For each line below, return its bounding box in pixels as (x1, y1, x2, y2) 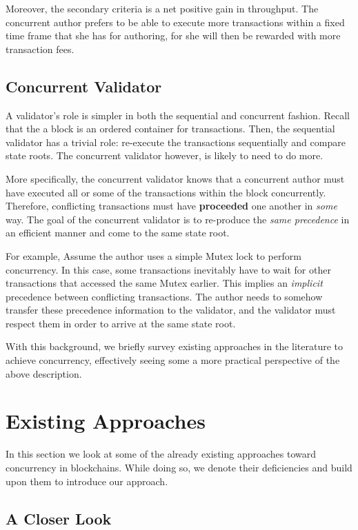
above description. (6, 366, 82, 380)
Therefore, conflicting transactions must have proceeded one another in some (6, 198, 337, 213)
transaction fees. (6, 41, 74, 56)
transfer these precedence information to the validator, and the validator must (6, 303, 336, 317)
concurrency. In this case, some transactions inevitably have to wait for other (6, 262, 331, 276)
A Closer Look (6, 507, 112, 529)
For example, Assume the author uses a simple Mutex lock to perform (6, 248, 301, 263)
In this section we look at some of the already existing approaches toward (6, 447, 317, 461)
